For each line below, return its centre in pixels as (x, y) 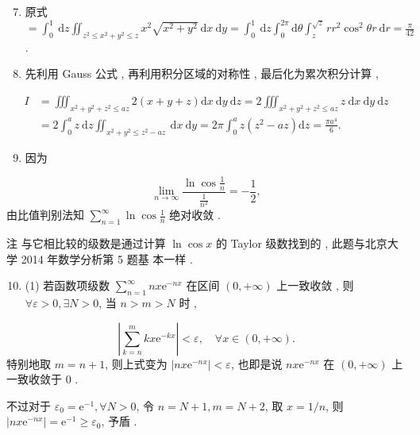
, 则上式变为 (136, 363)
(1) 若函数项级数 (67, 285)
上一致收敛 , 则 (315, 285)
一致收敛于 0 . (42, 379)
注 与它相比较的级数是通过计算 (86, 243)
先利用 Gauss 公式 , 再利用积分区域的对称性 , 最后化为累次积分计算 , (202, 73)
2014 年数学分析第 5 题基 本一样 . (107, 258)
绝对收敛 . (195, 215)
